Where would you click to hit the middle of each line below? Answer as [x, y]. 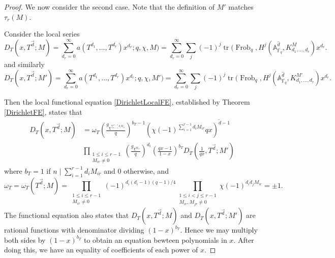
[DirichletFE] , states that [43, 111]
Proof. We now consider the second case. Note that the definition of [109, 7]
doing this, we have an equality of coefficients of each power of [101, 250]
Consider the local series [42, 34]
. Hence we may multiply [219, 230]
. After [244, 239]
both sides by [25, 239]
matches [241, 7]
